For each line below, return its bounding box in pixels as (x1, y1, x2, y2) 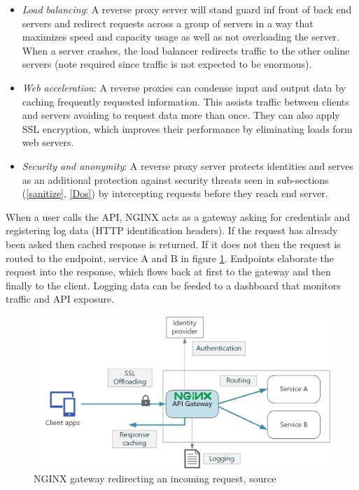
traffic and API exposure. (6, 291, 115, 306)
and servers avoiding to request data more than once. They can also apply (22, 108, 340, 122)
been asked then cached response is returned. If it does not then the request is (6, 236, 341, 251)
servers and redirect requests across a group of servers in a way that (22, 15, 314, 30)
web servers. (22, 135, 74, 150)
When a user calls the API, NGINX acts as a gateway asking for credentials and (6, 209, 350, 224)
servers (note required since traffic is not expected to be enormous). (22, 57, 312, 71)
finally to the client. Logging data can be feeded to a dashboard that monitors (6, 278, 341, 292)
